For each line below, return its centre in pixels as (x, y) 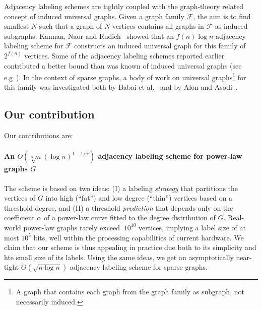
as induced (231, 26)
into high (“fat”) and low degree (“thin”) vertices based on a (139, 198)
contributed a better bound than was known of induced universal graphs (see (123, 65)
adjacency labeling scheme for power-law (170, 156)
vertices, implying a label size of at (192, 227)
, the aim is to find (222, 16)
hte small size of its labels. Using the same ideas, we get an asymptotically (119, 257)
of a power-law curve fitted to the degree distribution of (129, 218)
